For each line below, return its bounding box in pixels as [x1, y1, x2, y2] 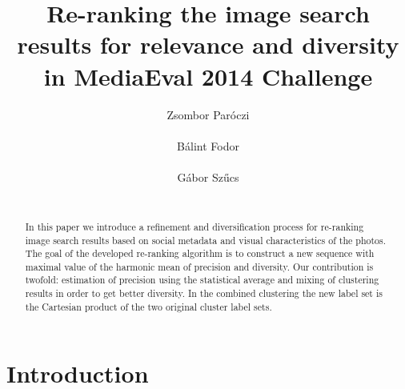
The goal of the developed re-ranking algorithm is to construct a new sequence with [25, 247, 375, 260]
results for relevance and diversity [17, 28, 399, 61]
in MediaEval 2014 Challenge [43, 59, 373, 92]
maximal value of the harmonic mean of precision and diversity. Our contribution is [25, 259, 374, 273]
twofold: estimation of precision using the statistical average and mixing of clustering [25, 273, 379, 287]
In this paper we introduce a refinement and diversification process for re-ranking [25, 219, 364, 233]
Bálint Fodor [177, 137, 239, 154]
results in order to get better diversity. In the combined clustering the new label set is [25, 287, 383, 300]
